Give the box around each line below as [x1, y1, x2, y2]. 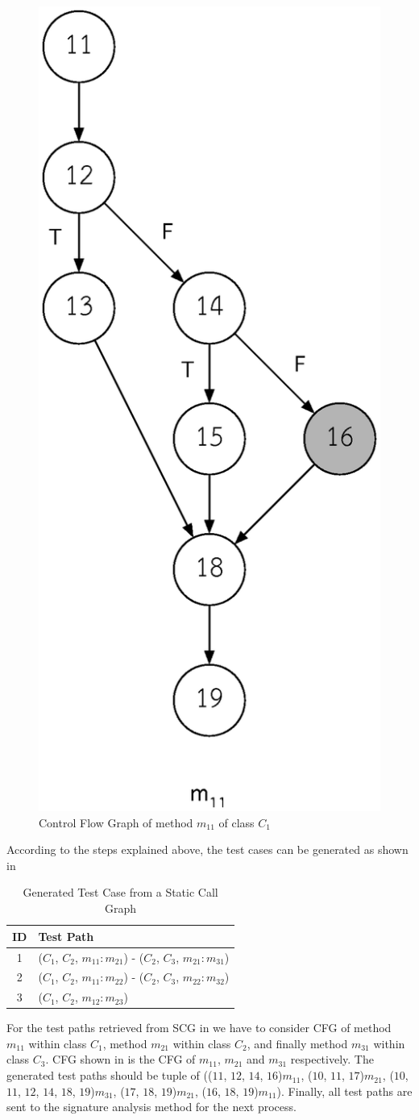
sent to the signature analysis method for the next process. [6, 1098, 297, 1115]
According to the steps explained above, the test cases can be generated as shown [6, 841, 409, 858]
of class [218, 814, 255, 831]
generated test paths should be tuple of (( [6, 1067, 213, 1084]
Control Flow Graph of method [39, 814, 193, 831]
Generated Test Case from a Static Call [23, 884, 218, 901]
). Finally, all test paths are [276, 1082, 413, 1099]
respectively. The [290, 1051, 374, 1068]
